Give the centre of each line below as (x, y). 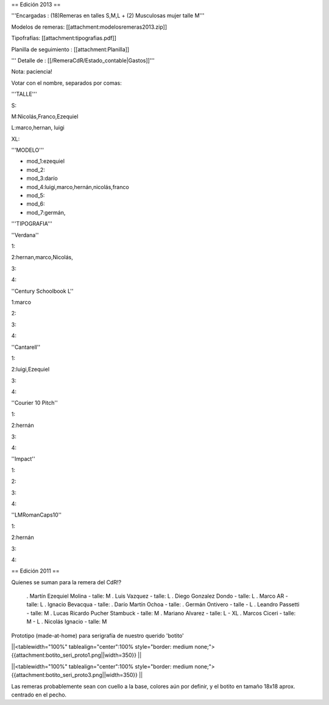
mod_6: (36, 204)
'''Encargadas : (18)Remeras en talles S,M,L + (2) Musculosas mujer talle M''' (108, 16)
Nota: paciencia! (32, 72)
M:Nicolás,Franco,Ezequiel (45, 116)
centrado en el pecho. (39, 695)
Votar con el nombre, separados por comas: (66, 83)
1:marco (21, 302)
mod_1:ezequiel (46, 161)
